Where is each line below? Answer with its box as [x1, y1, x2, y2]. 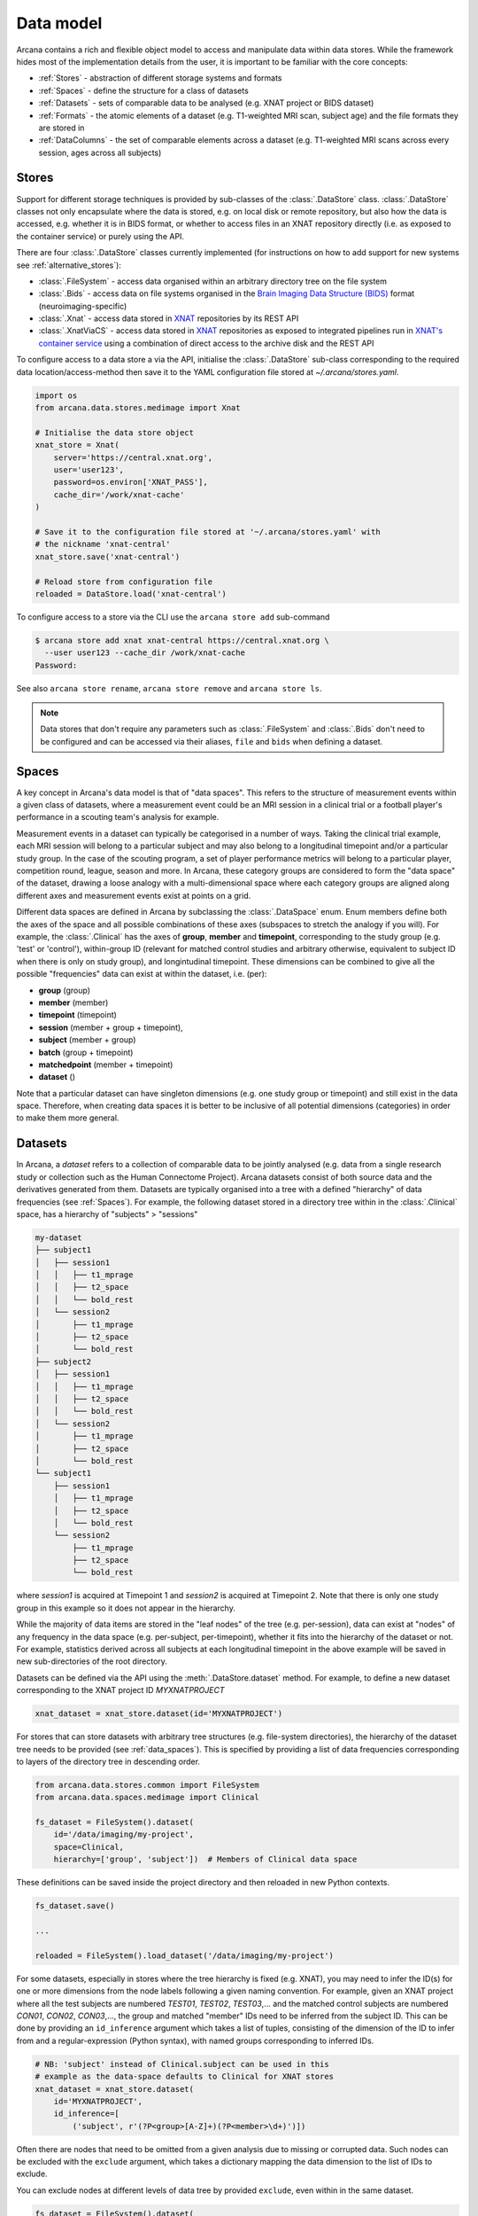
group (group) [38, 985, 91, 995]
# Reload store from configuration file [35, 576, 212, 587]
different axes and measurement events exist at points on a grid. [16, 890, 251, 901]
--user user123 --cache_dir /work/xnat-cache [44, 648, 245, 658]
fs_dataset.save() [35, 1901, 115, 1911]
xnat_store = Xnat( [35, 440, 119, 450]
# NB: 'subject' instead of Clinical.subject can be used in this [35, 2059, 329, 2069]
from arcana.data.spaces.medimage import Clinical [35, 1792, 260, 1803]
